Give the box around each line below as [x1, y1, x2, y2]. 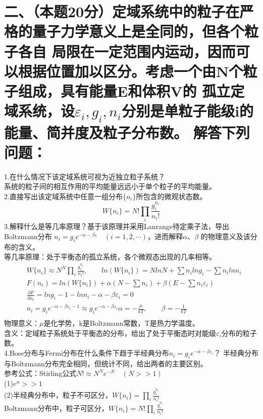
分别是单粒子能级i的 [122, 100, 254, 121]
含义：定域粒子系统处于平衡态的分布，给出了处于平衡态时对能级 [4, 327, 216, 338]
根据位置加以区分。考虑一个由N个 [18, 60, 243, 81]
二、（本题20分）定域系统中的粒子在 [4, 1, 240, 22]
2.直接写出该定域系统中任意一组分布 [4, 191, 123, 202]
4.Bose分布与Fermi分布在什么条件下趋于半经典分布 [4, 348, 169, 358]
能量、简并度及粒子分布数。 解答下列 [4, 122, 250, 142]
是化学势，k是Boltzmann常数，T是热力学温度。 [43, 318, 199, 328]
